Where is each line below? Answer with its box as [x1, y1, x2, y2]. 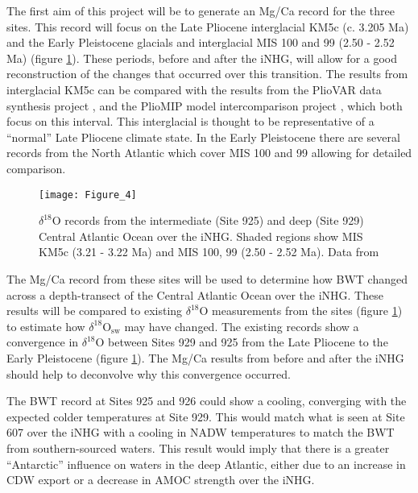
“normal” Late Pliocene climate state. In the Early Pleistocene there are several [6, 128, 400, 145]
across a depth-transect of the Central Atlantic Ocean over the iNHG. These [6, 286, 383, 303]
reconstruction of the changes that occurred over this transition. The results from [6, 65, 408, 82]
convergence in [6, 333, 79, 350]
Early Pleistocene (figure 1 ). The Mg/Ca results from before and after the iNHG [6, 349, 404, 366]
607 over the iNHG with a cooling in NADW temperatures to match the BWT [6, 424, 395, 441]
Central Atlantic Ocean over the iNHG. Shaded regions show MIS [39, 227, 363, 244]
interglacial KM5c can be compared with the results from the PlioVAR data [6, 81, 382, 97]
